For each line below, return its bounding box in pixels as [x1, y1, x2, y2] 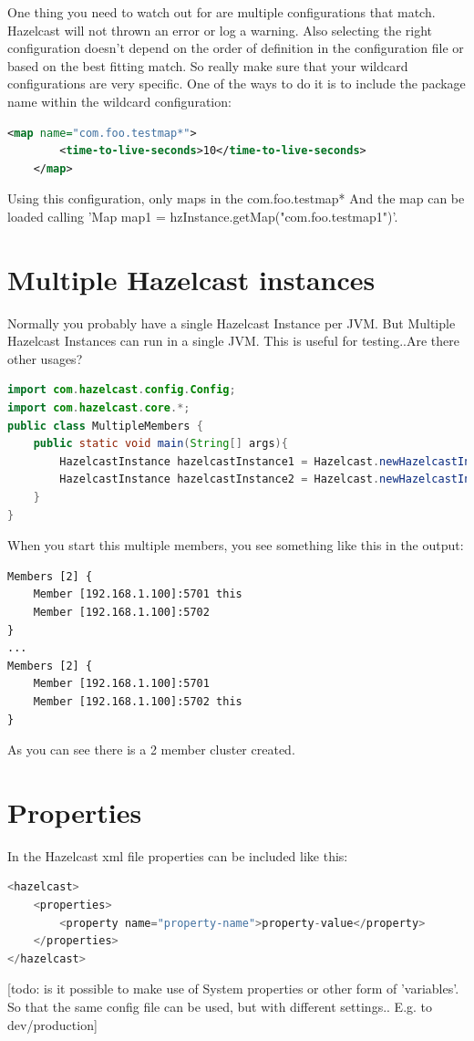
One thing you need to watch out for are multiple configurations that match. [7, 3, 436, 21]
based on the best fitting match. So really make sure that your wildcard [7, 56, 408, 75]
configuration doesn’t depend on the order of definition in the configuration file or [7, 38, 464, 57]
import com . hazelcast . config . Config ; [7, 383, 236, 397]
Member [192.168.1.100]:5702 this [33, 694, 242, 708]
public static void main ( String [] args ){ [33, 437, 288, 451]
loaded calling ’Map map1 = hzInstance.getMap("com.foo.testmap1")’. [7, 206, 398, 225]
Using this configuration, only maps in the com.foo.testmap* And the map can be [7, 189, 465, 208]
